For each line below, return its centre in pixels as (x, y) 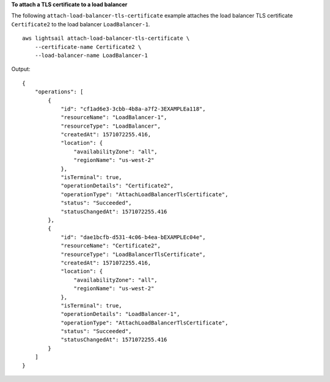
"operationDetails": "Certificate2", (117, 186)
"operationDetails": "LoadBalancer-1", (120, 314)
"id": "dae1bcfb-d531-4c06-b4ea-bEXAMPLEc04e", (133, 237)
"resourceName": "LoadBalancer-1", (114, 117)
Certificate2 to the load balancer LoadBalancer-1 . (81, 24)
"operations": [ (59, 92)
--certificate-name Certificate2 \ (88, 47)
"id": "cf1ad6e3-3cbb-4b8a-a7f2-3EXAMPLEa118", (133, 109)
